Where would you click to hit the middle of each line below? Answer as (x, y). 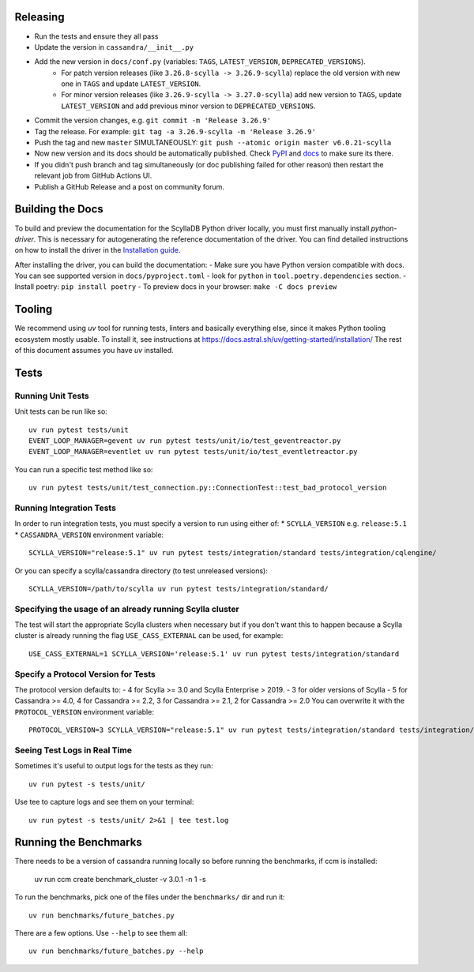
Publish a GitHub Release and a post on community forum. (130, 186)
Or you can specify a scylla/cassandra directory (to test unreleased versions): (141, 570)
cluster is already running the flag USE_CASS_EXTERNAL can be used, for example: (149, 636)
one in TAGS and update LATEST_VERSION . (131, 84)
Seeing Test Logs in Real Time (73, 750)
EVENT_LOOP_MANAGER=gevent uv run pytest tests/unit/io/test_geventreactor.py (185, 441)
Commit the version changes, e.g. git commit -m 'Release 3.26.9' (153, 120)
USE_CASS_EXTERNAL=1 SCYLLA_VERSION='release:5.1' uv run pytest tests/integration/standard (214, 654)
